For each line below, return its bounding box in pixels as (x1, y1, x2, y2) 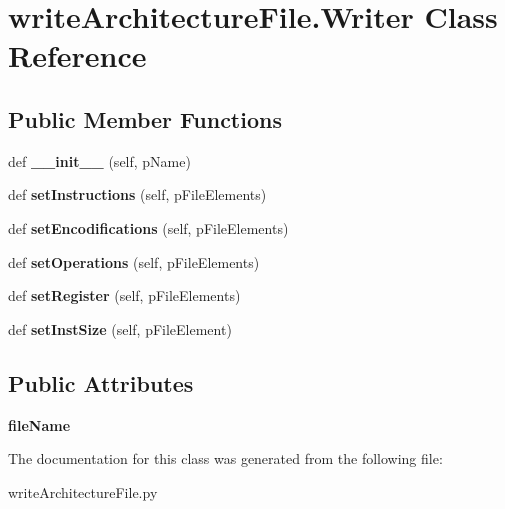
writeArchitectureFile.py (8, 481, 158, 502)
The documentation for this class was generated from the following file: (8, 448, 443, 469)
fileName (8, 414, 71, 435)
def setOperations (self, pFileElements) (8, 251, 260, 272)
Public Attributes (8, 367, 194, 398)
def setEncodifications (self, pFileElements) (8, 217, 289, 238)
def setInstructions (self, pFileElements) (8, 184, 267, 205)
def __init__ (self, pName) (8, 150, 191, 171)
